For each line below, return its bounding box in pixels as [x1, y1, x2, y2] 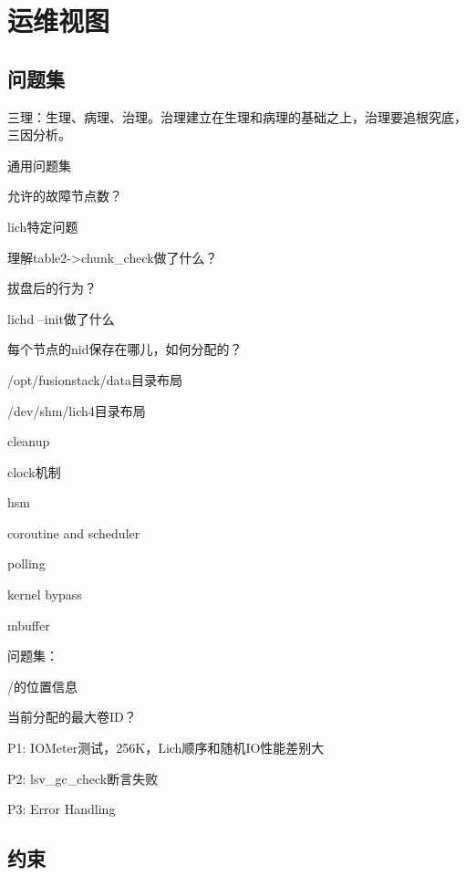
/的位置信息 [7, 676, 78, 695]
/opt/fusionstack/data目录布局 [7, 370, 182, 389]
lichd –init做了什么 [7, 308, 115, 328]
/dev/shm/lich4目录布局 [7, 401, 146, 420]
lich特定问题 [7, 216, 78, 235]
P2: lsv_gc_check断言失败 [7, 768, 159, 787]
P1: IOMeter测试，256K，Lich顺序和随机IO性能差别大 [7, 738, 325, 757]
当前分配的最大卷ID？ [7, 707, 137, 726]
